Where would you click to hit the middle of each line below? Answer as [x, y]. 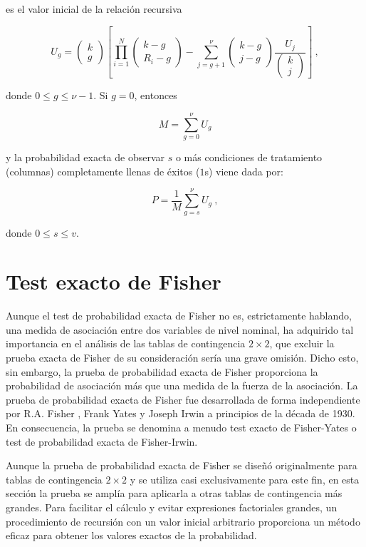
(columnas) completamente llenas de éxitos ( [103, 171]
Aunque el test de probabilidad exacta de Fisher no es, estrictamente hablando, [179, 316]
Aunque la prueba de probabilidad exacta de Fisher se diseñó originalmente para [182, 465]
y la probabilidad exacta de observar [85, 157]
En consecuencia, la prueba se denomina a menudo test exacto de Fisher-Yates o [181, 428]
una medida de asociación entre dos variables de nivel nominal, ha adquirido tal [180, 329]
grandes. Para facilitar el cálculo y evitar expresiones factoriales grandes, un [172, 507]
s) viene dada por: [244, 171]
